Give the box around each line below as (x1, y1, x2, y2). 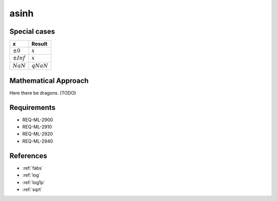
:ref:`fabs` (22, 165, 44, 171)
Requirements (9, 103, 56, 112)
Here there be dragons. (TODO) (9, 90, 76, 96)
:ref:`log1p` (22, 179, 46, 185)
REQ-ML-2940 (22, 138, 53, 144)
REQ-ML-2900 (22, 117, 53, 123)
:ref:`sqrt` (22, 186, 43, 192)
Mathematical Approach (9, 76, 89, 85)
